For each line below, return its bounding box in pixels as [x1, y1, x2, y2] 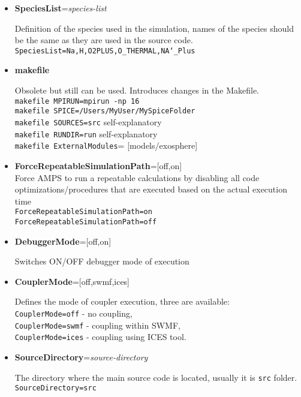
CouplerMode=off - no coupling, [14, 306, 133, 319]
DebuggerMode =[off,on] [14, 234, 112, 247]
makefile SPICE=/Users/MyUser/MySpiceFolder [14, 107, 195, 116]
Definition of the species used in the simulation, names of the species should [14, 22, 294, 34]
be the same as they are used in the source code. [14, 34, 193, 46]
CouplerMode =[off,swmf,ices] [14, 275, 130, 287]
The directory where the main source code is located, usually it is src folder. [14, 371, 297, 383]
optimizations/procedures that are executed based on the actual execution [14, 183, 287, 196]
